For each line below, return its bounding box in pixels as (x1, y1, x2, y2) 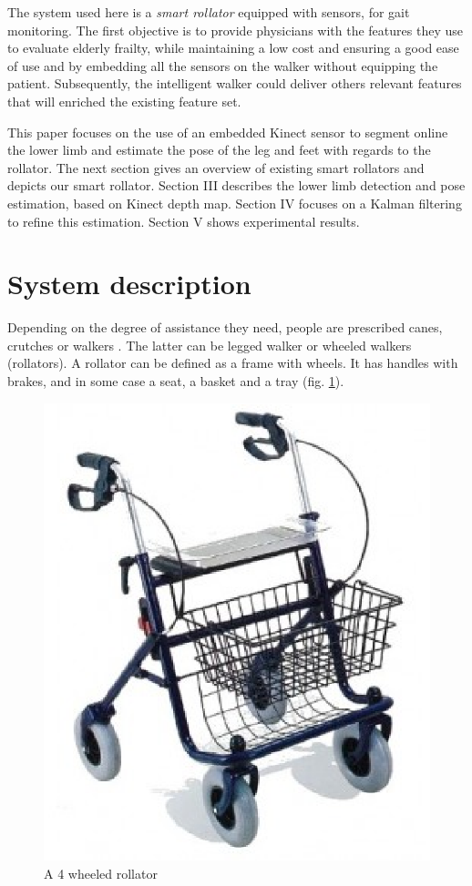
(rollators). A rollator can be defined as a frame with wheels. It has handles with (7, 353, 458, 372)
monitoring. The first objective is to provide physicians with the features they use (7, 20, 463, 39)
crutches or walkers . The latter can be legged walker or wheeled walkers (7, 335, 412, 354)
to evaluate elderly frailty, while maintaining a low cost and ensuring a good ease (7, 38, 459, 57)
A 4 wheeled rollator (44, 864, 158, 882)
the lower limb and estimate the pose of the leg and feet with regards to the (7, 140, 431, 159)
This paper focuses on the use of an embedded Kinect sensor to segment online (7, 122, 448, 141)
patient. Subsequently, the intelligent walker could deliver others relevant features (7, 74, 462, 93)
